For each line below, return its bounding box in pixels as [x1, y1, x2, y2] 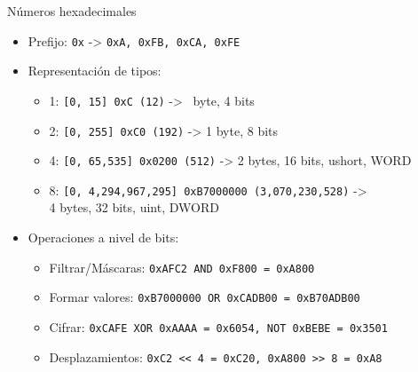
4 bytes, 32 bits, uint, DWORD [49, 198, 219, 217]
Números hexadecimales [7, 2, 137, 20]
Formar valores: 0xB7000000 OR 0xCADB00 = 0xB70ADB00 [49, 288, 360, 306]
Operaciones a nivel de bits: [28, 228, 179, 247]
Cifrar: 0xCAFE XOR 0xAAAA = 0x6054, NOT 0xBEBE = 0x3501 [49, 317, 388, 336]
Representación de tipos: [28, 61, 162, 80]
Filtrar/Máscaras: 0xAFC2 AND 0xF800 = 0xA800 [49, 257, 315, 276]
